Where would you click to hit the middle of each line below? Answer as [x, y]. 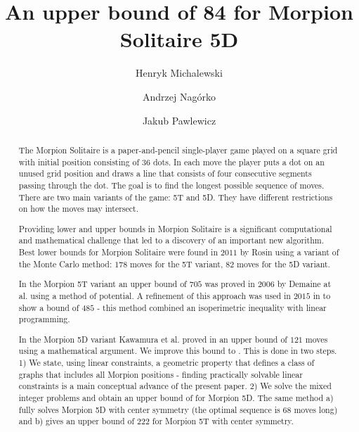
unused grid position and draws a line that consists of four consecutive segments [165, 173]
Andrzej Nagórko [179, 96]
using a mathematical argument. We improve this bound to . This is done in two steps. [178, 351]
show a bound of [49, 307]
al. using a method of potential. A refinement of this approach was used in [155, 295]
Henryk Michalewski [179, 73]
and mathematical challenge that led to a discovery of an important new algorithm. [171, 240]
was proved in [230, 284]
